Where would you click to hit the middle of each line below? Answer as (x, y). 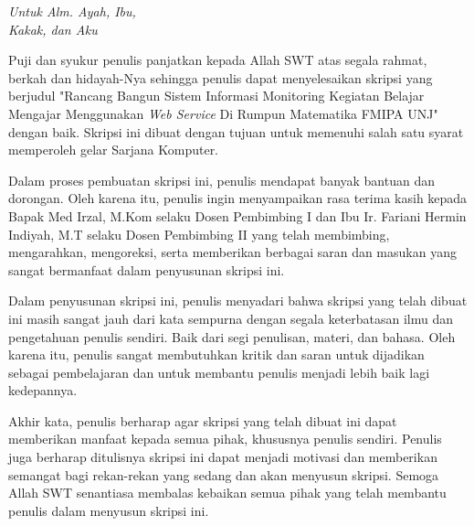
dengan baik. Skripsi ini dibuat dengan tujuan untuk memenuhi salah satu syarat (236, 131)
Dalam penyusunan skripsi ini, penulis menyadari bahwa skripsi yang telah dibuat (238, 301)
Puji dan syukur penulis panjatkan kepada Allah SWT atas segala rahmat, (218, 60)
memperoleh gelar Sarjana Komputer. (114, 150)
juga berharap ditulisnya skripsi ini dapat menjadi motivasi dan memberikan (223, 457)
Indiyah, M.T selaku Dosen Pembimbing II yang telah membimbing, (199, 234)
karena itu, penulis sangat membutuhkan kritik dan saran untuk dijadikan (216, 354)
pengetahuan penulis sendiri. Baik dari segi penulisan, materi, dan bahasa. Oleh (232, 336)
